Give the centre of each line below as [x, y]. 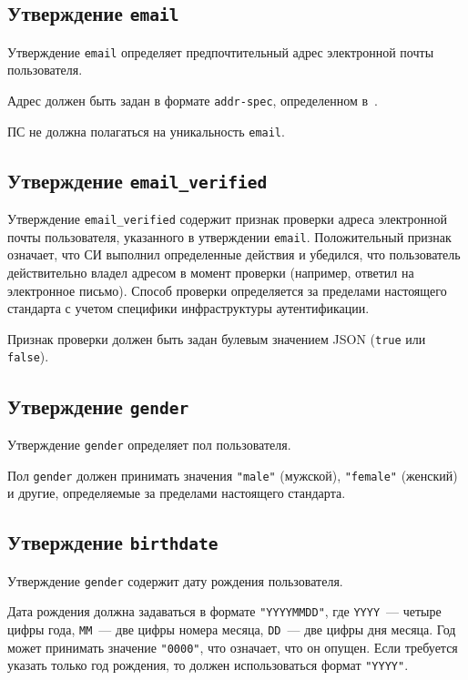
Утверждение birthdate [113, 542]
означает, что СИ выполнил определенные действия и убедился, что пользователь [234, 254]
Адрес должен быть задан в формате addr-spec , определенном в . [193, 101]
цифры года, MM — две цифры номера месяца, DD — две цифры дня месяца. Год [232, 629]
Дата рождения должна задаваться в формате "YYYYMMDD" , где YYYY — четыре [224, 611]
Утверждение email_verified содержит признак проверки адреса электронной [228, 219]
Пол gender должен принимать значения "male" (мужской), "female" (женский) [233, 475]
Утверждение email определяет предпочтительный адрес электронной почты [221, 51]
